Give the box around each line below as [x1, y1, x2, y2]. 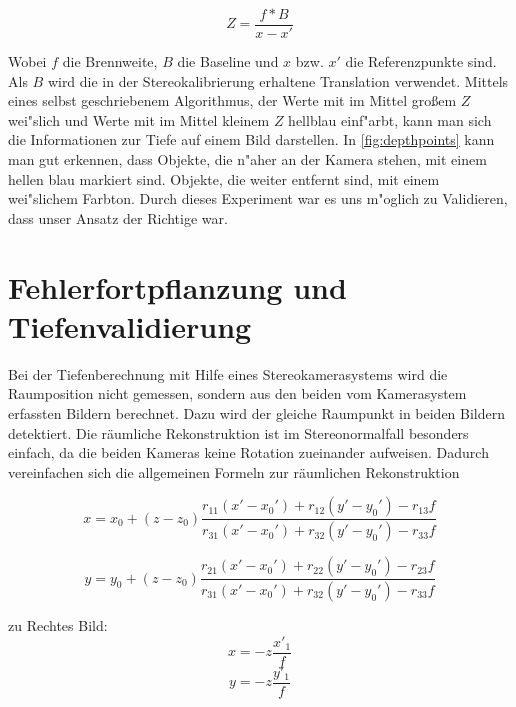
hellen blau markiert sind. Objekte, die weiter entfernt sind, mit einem [8, 168, 440, 189]
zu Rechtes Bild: [8, 615, 108, 636]
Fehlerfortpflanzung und [8, 266, 347, 307]
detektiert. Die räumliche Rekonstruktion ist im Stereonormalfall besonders [8, 422, 469, 443]
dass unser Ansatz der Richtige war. [8, 207, 228, 228]
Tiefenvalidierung [8, 305, 252, 346]
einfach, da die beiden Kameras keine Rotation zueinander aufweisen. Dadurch [8, 442, 489, 463]
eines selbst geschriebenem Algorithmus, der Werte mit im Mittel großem [8, 90, 457, 111]
